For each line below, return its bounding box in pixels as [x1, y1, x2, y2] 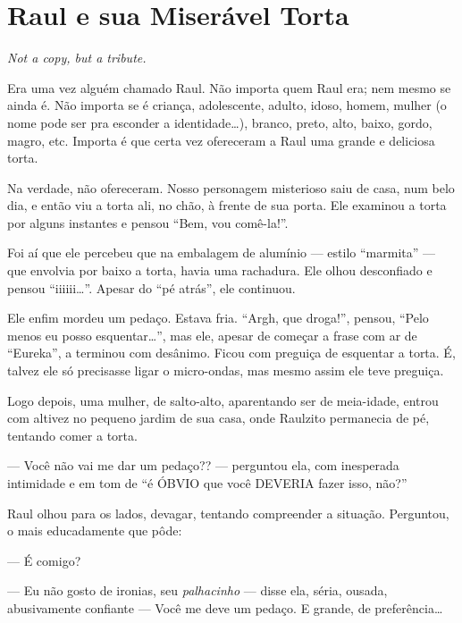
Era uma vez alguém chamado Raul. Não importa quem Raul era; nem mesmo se [7, 78, 451, 97]
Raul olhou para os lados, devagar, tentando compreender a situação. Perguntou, [7, 503, 449, 522]
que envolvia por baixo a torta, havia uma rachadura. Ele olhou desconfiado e [7, 261, 433, 280]
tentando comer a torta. [7, 425, 138, 444]
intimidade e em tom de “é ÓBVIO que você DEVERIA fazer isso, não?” [7, 474, 407, 492]
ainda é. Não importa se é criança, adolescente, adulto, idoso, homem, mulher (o [7, 96, 447, 114]
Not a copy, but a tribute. [7, 48, 147, 67]
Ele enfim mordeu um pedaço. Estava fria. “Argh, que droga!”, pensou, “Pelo [7, 308, 429, 327]
